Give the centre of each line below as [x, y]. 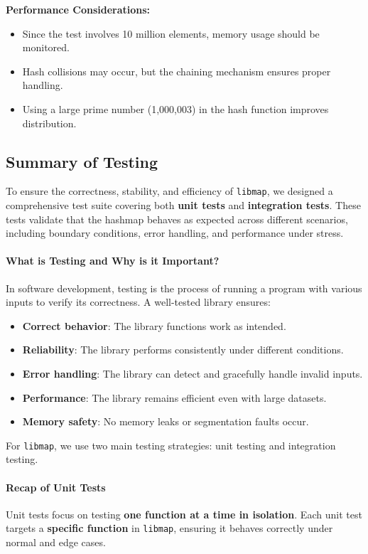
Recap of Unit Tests [56, 487]
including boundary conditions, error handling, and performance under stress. [175, 233]
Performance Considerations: [78, 9]
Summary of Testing [82, 161]
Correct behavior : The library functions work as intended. [154, 325]
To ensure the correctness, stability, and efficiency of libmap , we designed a [169, 191]
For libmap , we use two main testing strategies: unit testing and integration [171, 445]
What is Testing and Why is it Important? [113, 261]
